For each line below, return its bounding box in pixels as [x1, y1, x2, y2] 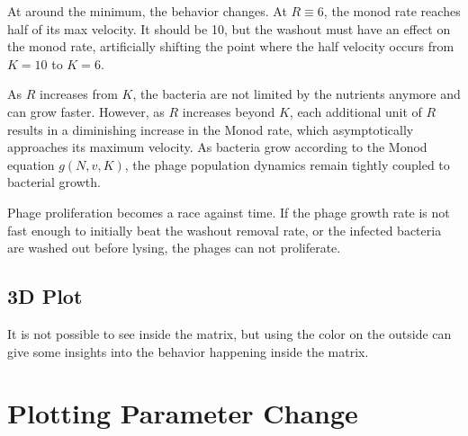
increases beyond [182, 102, 275, 120]
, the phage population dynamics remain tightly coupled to [124, 155, 450, 174]
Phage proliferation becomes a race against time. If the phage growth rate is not [7, 202, 450, 221]
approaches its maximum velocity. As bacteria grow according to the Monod [7, 138, 427, 156]
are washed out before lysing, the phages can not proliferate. [7, 238, 341, 257]
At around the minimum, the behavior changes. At [7, 2, 287, 20]
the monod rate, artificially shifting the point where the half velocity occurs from [7, 37, 454, 56]
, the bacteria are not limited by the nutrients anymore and [132, 85, 461, 103]
